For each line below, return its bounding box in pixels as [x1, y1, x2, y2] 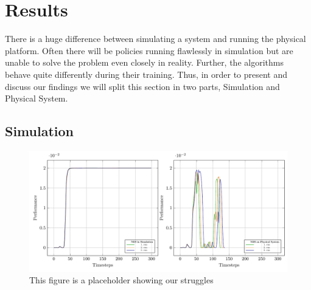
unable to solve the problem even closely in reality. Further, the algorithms [5, 56, 284, 69]
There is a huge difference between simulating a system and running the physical [5, 32, 306, 45]
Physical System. [5, 92, 68, 105]
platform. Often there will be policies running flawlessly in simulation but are [5, 44, 293, 57]
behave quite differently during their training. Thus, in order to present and [5, 67, 288, 80]
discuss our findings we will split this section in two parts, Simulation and [5, 80, 280, 92]
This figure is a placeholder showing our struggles [29, 274, 214, 286]
